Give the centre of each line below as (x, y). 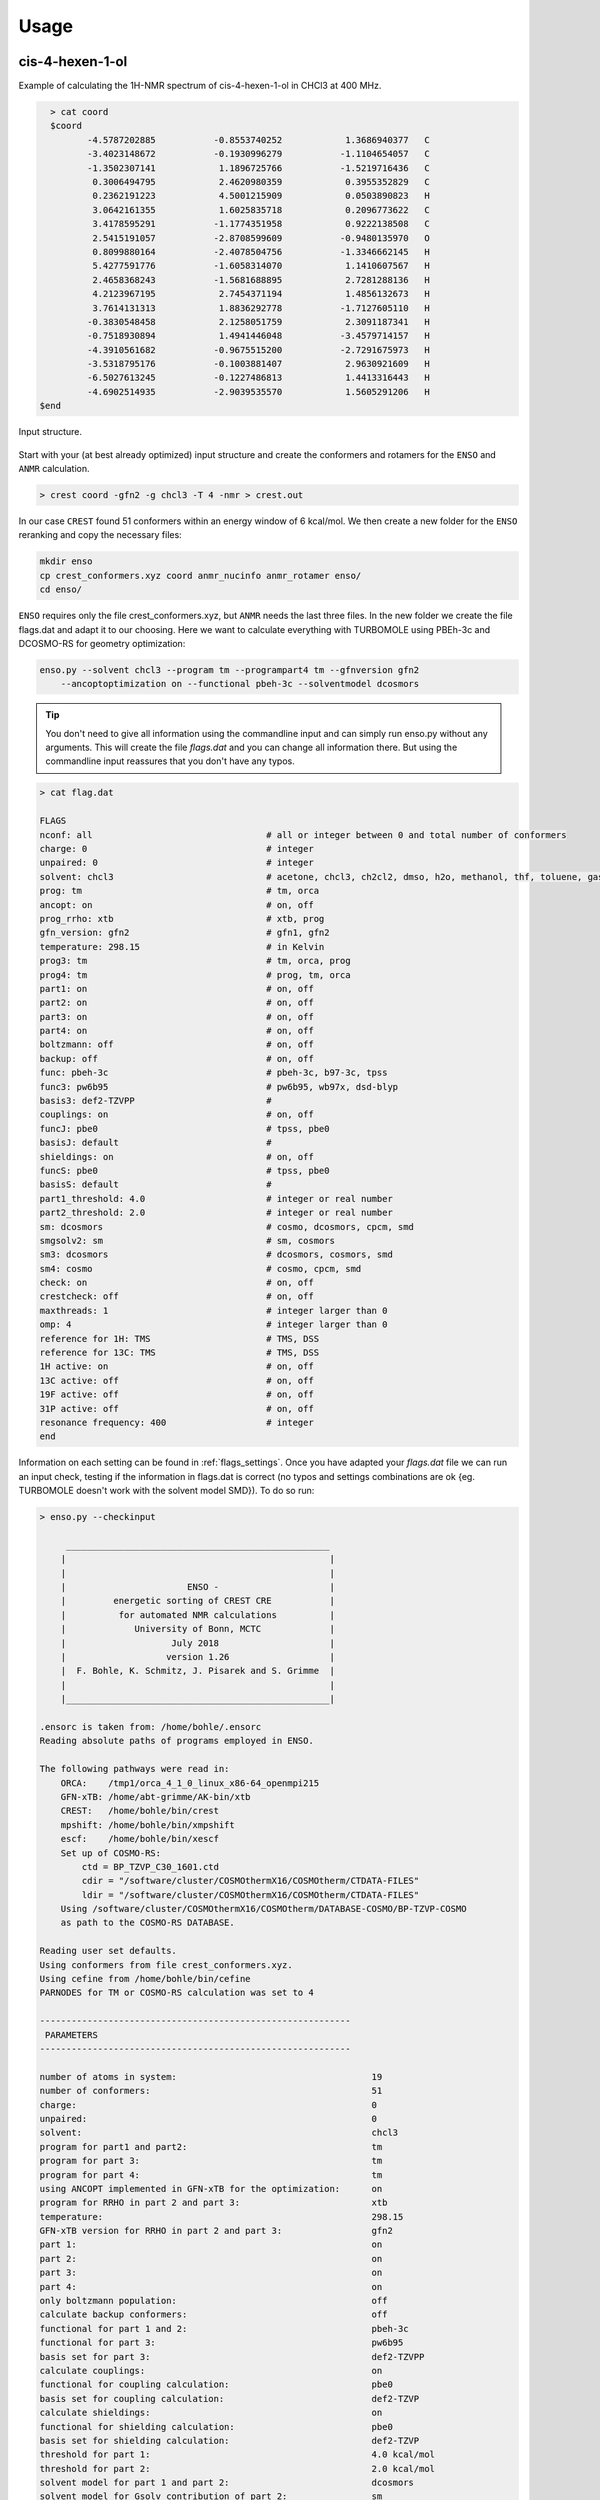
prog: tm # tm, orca (179, 891)
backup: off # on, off (176, 1058)
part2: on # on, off (176, 1003)
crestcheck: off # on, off (176, 1296)
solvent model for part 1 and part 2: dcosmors (227, 2483)
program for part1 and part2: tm (211, 2146)
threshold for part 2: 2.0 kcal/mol (237, 2468)
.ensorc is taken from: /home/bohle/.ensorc (150, 1726)
